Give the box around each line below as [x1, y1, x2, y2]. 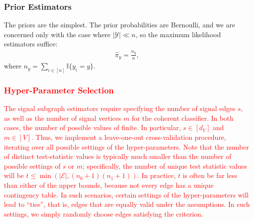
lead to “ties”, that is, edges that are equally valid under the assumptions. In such [4, 199, 250, 209]
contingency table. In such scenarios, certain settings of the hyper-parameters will [4, 189, 249, 200]
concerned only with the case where [4, 29, 111, 39]
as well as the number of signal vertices [4, 112, 121, 123]
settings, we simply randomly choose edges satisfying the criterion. [4, 208, 204, 219]
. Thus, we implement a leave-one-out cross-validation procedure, [31, 132, 226, 142]
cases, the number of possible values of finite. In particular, [4, 122, 181, 133]
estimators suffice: [4, 39, 58, 49]
